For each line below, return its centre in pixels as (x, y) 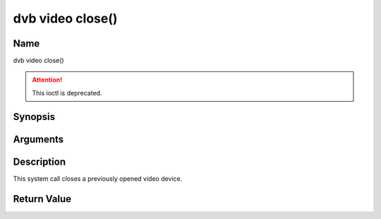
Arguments (38, 139)
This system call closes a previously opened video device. (98, 178)
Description (40, 161)
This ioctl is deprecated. (67, 93)
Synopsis (34, 117)
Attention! (47, 80)
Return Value (42, 199)
